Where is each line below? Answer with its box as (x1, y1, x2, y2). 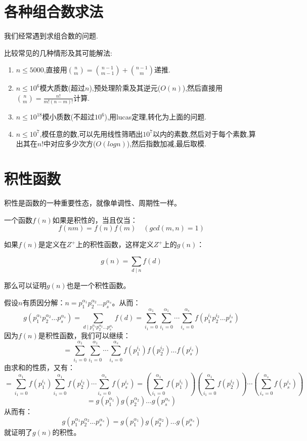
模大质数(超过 (39, 83, 85, 93)
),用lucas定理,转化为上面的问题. (104, 111, 207, 122)
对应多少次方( (51, 138, 96, 149)
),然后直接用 (182, 83, 223, 93)
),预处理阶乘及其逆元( (89, 83, 161, 93)
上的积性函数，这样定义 (75, 239, 154, 250)
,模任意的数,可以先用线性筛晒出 (39, 128, 143, 139)
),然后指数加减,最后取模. (126, 138, 206, 149)
